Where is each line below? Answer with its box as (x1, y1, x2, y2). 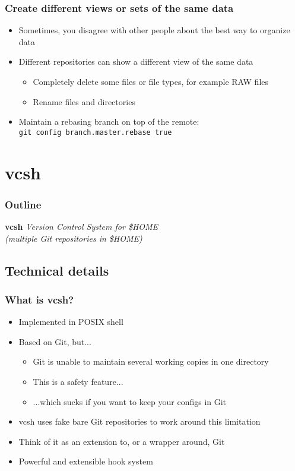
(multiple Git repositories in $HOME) (5, 232, 142, 244)
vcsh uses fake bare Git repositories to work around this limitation (18, 415, 261, 428)
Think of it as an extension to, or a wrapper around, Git (18, 435, 225, 447)
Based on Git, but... (18, 335, 91, 347)
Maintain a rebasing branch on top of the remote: (18, 115, 199, 128)
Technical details (5, 261, 109, 279)
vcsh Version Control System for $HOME (5, 220, 158, 233)
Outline (5, 197, 42, 211)
